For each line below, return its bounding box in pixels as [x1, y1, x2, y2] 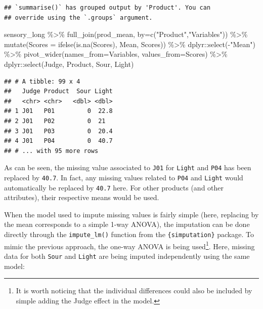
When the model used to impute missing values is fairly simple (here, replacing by [4, 209, 259, 219]
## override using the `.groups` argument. [4, 14, 153, 21]
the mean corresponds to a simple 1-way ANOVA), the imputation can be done [4, 219, 250, 229]
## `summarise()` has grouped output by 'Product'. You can [4, 4, 211, 11]
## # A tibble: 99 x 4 [4, 78, 80, 85]
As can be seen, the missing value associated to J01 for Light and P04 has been [4, 162, 251, 173]
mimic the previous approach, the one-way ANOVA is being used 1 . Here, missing [4, 239, 255, 251]
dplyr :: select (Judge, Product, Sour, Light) [4, 58, 134, 69]
